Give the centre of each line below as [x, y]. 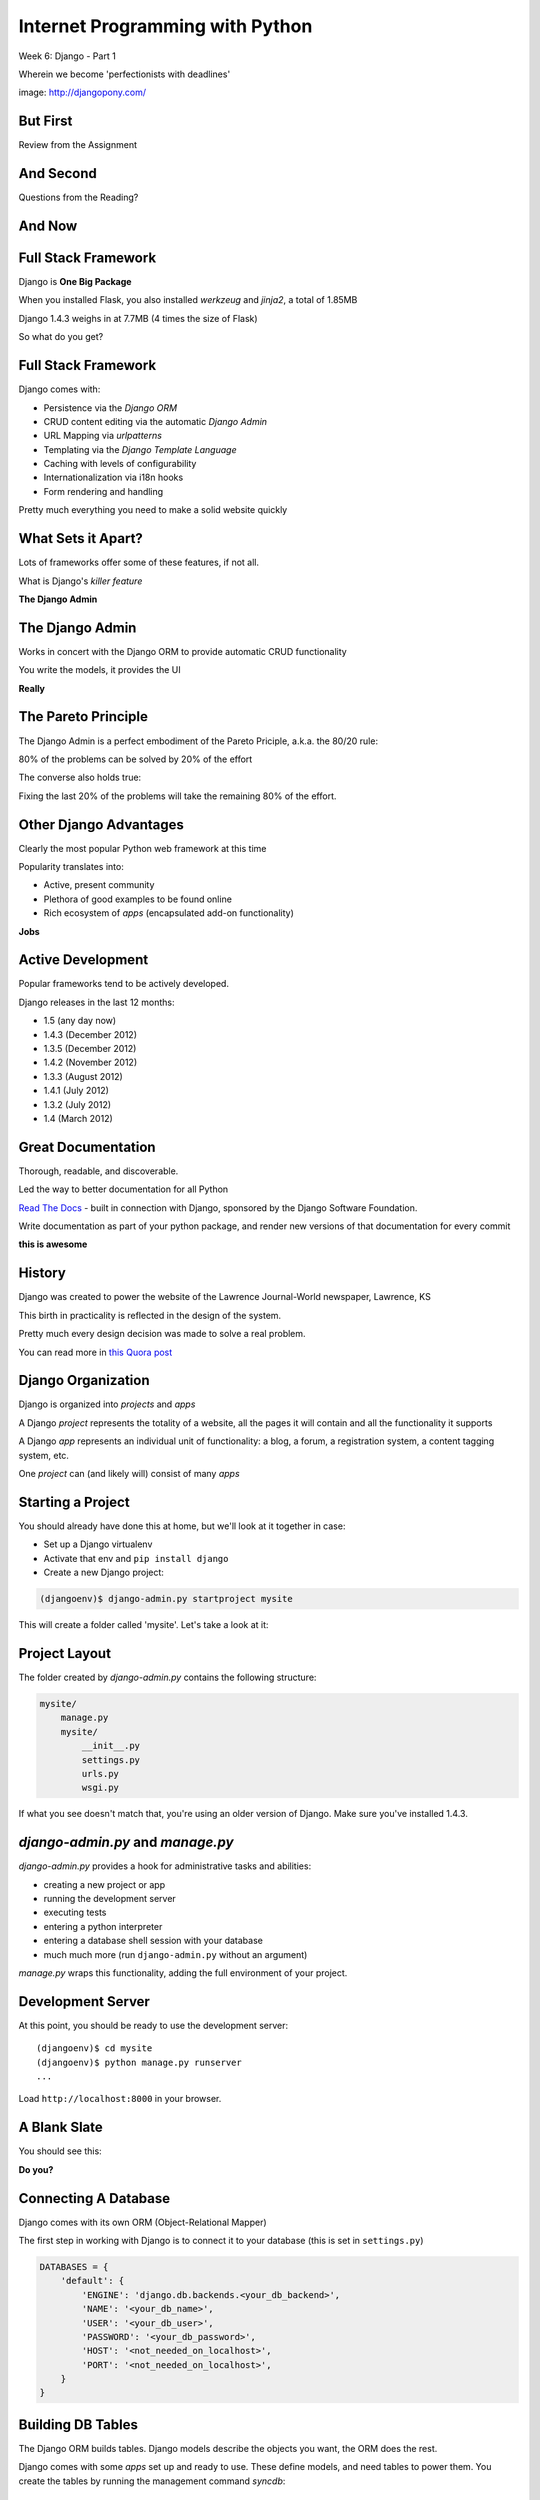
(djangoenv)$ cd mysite [94, 2048]
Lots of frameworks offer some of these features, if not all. [139, 562]
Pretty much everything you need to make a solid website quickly [153, 510]
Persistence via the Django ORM [110, 407]
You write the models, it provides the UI [100, 670]
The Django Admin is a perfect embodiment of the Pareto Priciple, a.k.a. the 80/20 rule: [198, 741]
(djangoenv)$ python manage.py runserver [139, 2062]
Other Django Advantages [101, 824]
